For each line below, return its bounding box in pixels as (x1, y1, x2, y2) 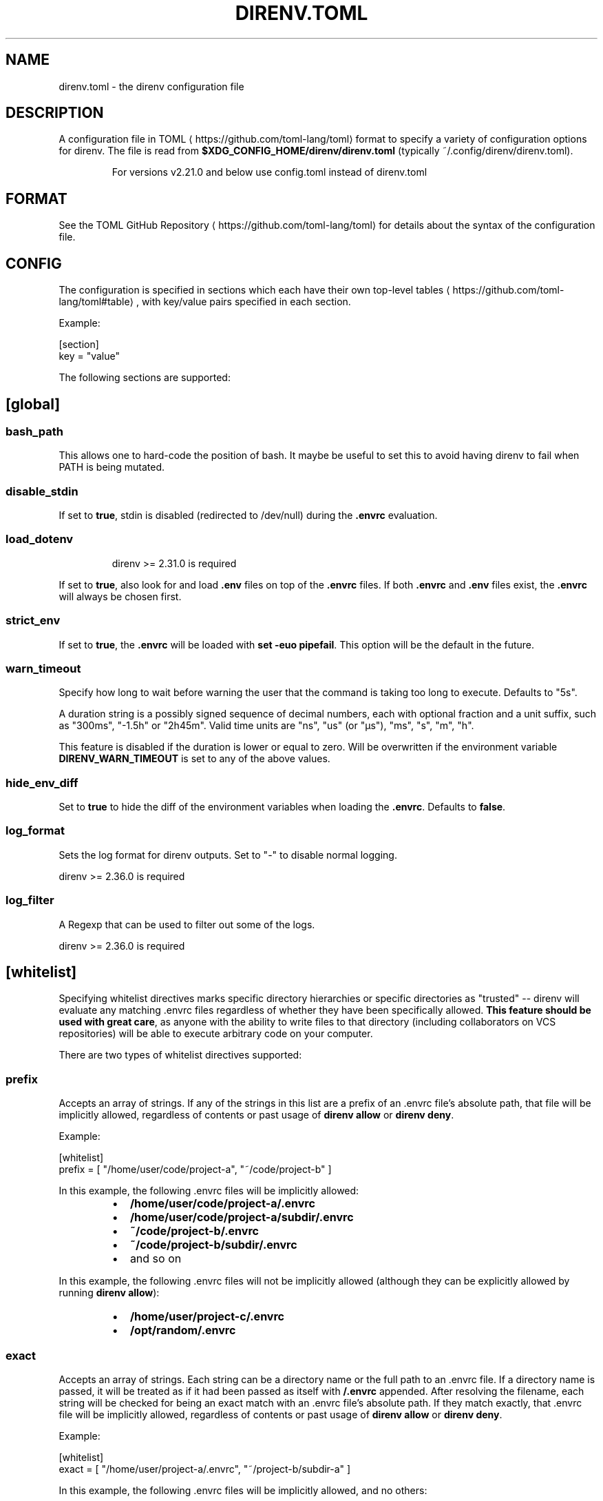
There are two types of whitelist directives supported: (59, 1049, 302, 1061)
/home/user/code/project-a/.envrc (129, 1196, 315, 1211)
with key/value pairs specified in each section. (141, 296, 351, 308)
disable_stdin (6, 484, 78, 498)
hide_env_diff (6, 775, 78, 790)
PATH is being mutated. (59, 461, 165, 473)
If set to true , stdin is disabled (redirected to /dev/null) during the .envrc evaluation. (59, 509, 438, 522)
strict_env (6, 613, 61, 628)
